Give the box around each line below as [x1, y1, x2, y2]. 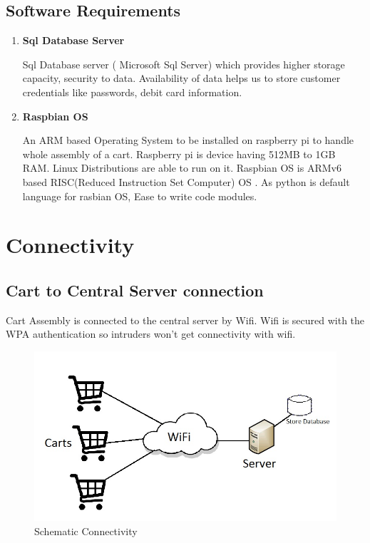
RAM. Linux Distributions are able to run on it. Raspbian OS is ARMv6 [22, 160, 341, 175]
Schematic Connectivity [34, 523, 138, 538]
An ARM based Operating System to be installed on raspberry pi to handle [22, 133, 354, 148]
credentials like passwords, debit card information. [22, 84, 242, 99]
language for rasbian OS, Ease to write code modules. [22, 188, 257, 203]
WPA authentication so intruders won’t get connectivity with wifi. [6, 326, 296, 341]
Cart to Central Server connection [6, 279, 264, 301]
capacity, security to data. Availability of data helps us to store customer [22, 71, 341, 86]
